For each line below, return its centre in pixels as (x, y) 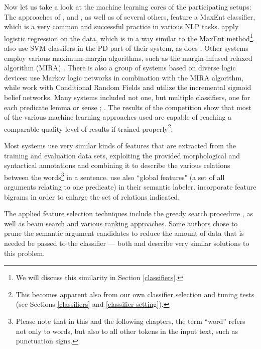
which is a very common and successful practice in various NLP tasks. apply (121, 26)
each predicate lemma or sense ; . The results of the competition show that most (128, 107)
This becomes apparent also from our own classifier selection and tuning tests (135, 294)
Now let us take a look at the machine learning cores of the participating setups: (128, 7)
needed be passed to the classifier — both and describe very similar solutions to (127, 243)
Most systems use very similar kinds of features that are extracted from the (120, 146)
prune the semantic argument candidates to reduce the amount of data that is (124, 233)
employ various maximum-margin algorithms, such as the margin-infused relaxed (128, 58)
